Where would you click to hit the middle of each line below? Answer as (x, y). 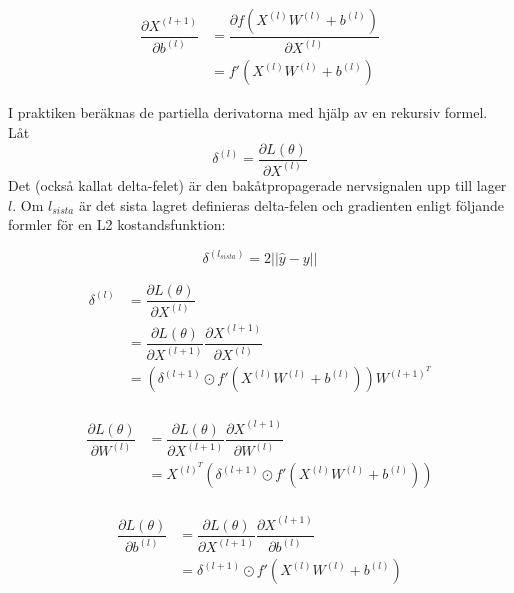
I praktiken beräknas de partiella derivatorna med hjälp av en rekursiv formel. (248, 112)
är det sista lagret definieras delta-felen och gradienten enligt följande (291, 204)
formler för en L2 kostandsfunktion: (117, 224)
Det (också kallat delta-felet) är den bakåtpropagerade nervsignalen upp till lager (257, 184)
